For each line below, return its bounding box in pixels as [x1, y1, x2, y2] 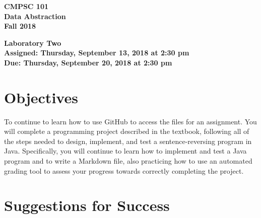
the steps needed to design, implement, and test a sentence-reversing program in [4, 135, 252, 146]
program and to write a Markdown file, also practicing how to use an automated [4, 156, 252, 166]
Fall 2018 [4, 21, 36, 31]
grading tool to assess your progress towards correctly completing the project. [4, 165, 244, 176]
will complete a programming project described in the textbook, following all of [4, 126, 249, 136]
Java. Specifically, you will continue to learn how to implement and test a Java [4, 146, 247, 156]
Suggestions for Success [4, 195, 170, 215]
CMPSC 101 [4, 1, 49, 11]
